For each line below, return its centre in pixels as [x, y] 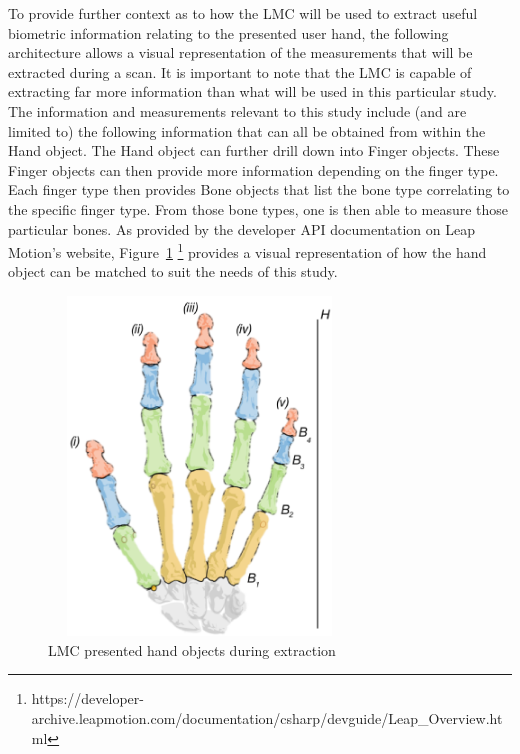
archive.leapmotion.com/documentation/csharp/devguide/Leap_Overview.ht [267, 717]
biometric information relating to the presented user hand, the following [228, 32]
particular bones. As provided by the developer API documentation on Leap [242, 228]
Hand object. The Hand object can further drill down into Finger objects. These [254, 150]
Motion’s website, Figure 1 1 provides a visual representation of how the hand [247, 250]
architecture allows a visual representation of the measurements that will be [240, 52]
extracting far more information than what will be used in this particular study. [252, 91]
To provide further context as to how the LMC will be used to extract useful [243, 13]
